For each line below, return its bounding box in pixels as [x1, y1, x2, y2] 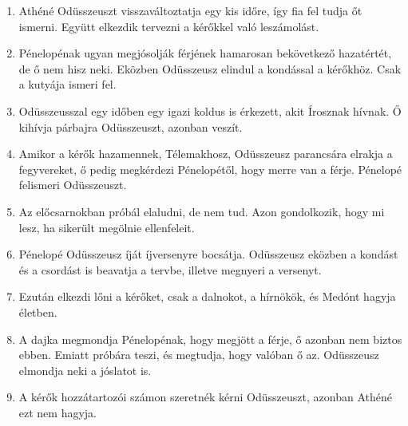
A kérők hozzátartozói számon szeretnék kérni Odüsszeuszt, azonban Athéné [18, 389, 392, 405]
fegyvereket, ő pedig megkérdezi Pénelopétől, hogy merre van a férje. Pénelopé [18, 160, 402, 177]
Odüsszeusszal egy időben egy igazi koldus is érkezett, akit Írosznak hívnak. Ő [18, 102, 402, 119]
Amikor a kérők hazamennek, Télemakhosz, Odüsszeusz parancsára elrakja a [18, 145, 393, 162]
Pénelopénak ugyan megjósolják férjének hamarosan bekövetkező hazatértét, [18, 45, 392, 61]
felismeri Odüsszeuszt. [18, 176, 127, 193]
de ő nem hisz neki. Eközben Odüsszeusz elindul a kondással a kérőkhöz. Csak [18, 60, 402, 77]
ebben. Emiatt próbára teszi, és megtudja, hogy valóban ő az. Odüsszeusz [18, 346, 379, 363]
